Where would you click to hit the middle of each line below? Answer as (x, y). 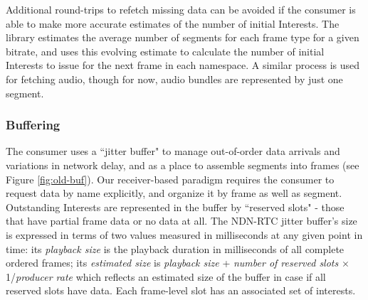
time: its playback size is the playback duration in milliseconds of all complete (175, 248)
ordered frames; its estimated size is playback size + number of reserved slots (172, 263)
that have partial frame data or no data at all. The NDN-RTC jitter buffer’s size (182, 221)
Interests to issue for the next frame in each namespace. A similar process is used (183, 65)
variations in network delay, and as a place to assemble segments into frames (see (183, 165)
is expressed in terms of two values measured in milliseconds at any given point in (184, 234)
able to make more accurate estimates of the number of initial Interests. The (173, 23)
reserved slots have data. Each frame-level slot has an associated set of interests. (181, 290)
